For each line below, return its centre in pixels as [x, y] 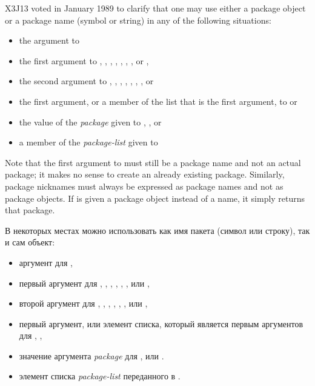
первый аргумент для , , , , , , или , [84, 283]
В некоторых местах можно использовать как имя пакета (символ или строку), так [157, 230]
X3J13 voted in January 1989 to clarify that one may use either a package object [155, 8]
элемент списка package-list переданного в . [100, 376]
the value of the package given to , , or [90, 121]
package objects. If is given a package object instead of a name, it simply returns [155, 198]
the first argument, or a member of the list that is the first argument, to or [158, 101]
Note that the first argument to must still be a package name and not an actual [153, 162]
